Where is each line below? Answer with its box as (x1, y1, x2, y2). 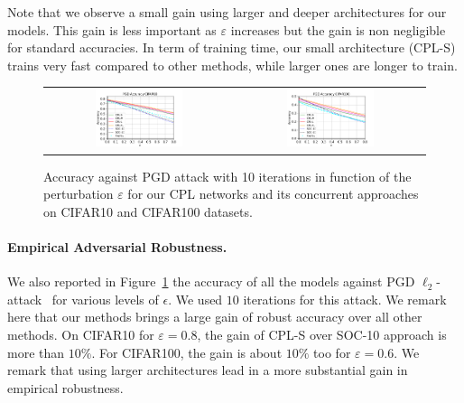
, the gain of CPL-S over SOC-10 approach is (197, 324, 447, 343)
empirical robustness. (7, 378, 124, 397)
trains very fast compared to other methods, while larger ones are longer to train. (7, 55, 458, 74)
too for (313, 342, 351, 361)
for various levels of (51, 289, 159, 308)
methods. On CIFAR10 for (7, 324, 154, 343)
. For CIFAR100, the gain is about (91, 342, 283, 361)
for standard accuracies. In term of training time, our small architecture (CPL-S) (7, 38, 456, 57)
